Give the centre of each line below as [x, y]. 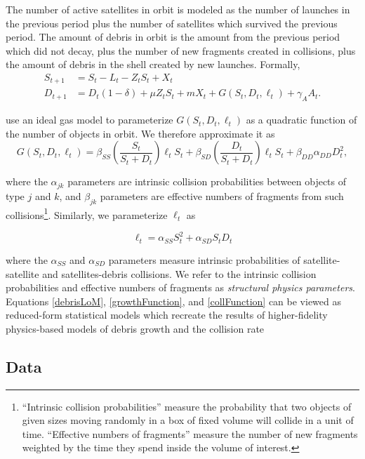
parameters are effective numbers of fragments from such [222, 195]
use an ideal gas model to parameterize [89, 120]
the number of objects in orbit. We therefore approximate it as [140, 133]
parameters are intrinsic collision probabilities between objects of [207, 181]
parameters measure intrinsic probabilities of [204, 259]
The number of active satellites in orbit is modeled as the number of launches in [178, 9]
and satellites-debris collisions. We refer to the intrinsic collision [179, 273]
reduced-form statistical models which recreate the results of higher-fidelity [167, 315]
